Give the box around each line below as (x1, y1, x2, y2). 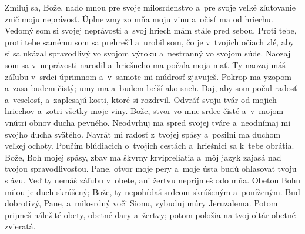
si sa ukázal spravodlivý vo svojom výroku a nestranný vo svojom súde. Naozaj (5, 47, 291, 59)
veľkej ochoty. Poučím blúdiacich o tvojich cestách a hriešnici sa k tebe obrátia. (5, 139, 294, 152)
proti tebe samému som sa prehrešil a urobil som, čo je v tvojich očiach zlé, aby (5, 35, 294, 48)
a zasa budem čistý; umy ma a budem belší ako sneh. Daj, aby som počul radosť (5, 82, 297, 94)
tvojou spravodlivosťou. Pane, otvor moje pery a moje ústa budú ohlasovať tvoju (5, 162, 297, 175)
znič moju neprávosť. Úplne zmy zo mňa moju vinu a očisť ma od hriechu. (5, 12, 273, 25)
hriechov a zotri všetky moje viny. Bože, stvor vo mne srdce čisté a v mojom (5, 105, 284, 117)
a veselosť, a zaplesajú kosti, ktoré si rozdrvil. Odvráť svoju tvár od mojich (5, 93, 277, 105)
